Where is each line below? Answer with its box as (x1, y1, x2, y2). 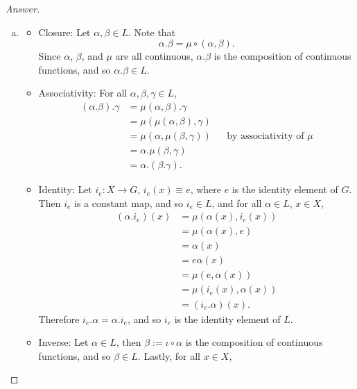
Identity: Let (38, 182, 92, 197)
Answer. (6, 1, 40, 15)
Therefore (38, 311, 80, 326)
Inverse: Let (38, 335, 89, 349)
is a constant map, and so (74, 195, 183, 210)
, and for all (211, 195, 262, 210)
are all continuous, (115, 49, 193, 63)
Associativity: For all (38, 85, 128, 100)
